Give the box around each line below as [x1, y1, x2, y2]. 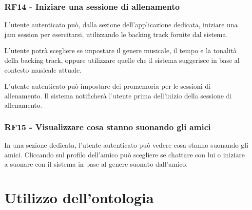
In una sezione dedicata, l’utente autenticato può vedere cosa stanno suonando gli [4, 140, 249, 150]
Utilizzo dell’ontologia [4, 188, 154, 208]
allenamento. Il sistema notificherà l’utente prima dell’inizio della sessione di [4, 90, 232, 100]
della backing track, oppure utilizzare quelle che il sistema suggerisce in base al [4, 55, 240, 65]
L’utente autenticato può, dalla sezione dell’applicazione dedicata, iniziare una [4, 19, 238, 30]
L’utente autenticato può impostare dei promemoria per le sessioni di [4, 81, 211, 91]
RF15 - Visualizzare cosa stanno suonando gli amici [4, 120, 211, 133]
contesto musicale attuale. [4, 64, 82, 75]
